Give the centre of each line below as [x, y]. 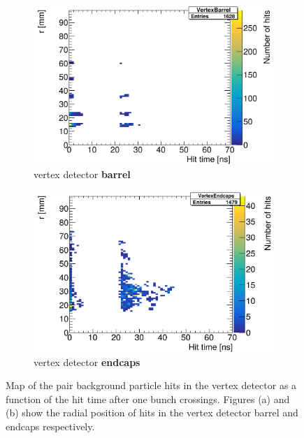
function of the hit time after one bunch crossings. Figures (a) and [148, 399]
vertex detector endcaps [87, 362]
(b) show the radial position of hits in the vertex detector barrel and [152, 413]
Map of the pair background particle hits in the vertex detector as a [151, 385]
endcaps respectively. [50, 426]
